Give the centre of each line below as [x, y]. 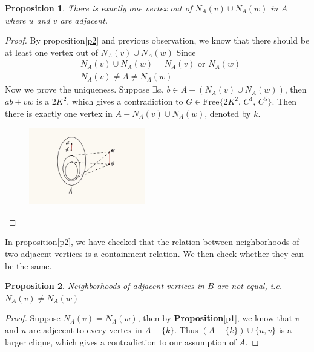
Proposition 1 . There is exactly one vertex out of [99, 8]
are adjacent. [84, 20]
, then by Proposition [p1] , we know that [215, 318]
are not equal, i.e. [250, 286]
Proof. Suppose [33, 318]
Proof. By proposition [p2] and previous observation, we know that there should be [157, 40]
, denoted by [228, 113]
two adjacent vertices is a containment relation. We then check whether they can [155, 254]
